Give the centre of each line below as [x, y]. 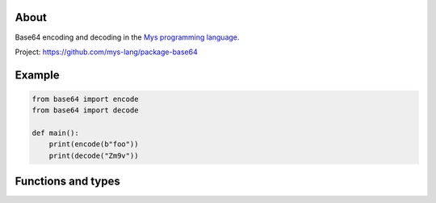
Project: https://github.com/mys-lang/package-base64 [106, 52]
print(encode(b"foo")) [94, 144]
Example [37, 75]
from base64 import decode [85, 110]
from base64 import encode [85, 99]
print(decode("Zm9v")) [94, 155]
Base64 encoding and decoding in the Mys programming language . [127, 37]
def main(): [56, 133]
